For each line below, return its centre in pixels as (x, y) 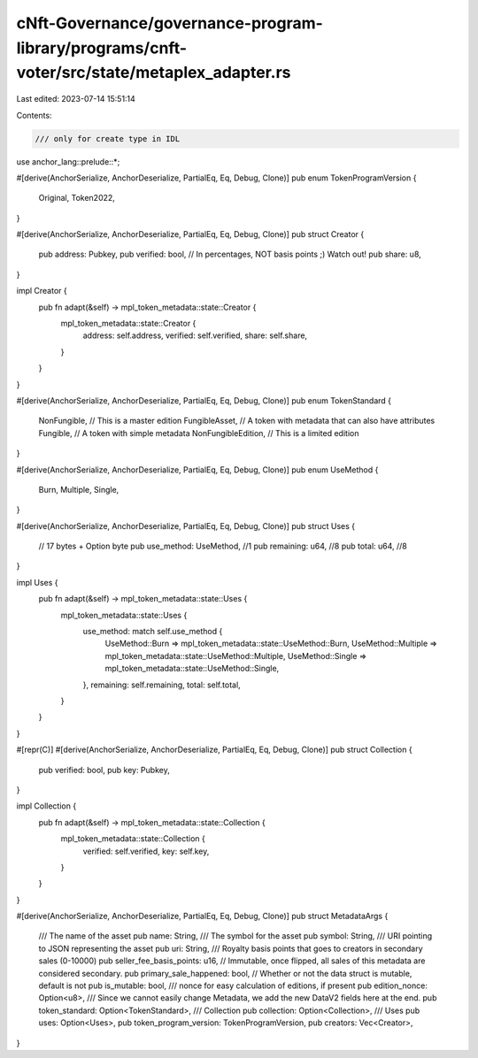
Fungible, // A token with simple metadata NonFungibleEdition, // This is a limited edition (199, 433)
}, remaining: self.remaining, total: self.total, (162, 685)
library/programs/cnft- (102, 48)
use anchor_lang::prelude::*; (68, 161)
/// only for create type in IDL (108, 138)
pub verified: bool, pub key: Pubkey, (104, 770)
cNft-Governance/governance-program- (170, 23)
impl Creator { (42, 291)
